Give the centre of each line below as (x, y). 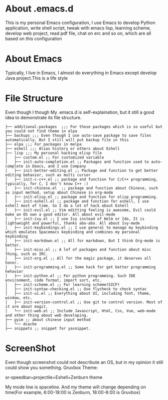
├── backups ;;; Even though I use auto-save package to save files (78, 135)
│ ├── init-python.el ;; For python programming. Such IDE (70, 276)
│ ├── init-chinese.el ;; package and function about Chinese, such (81, 188)
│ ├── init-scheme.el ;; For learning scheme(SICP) (63, 284)
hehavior (14, 271)
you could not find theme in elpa (41, 131)
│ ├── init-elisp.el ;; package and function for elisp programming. (81, 197)
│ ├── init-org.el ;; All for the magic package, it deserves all (78, 258)
